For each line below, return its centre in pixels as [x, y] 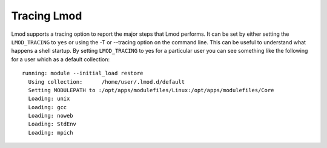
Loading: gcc [48, 107]
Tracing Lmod [47, 16]
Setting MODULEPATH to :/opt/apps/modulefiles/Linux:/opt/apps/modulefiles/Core [151, 90]
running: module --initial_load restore [83, 73]
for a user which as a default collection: [61, 59]
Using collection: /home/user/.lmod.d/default [106, 82]
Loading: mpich [51, 133]
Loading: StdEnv [52, 124]
